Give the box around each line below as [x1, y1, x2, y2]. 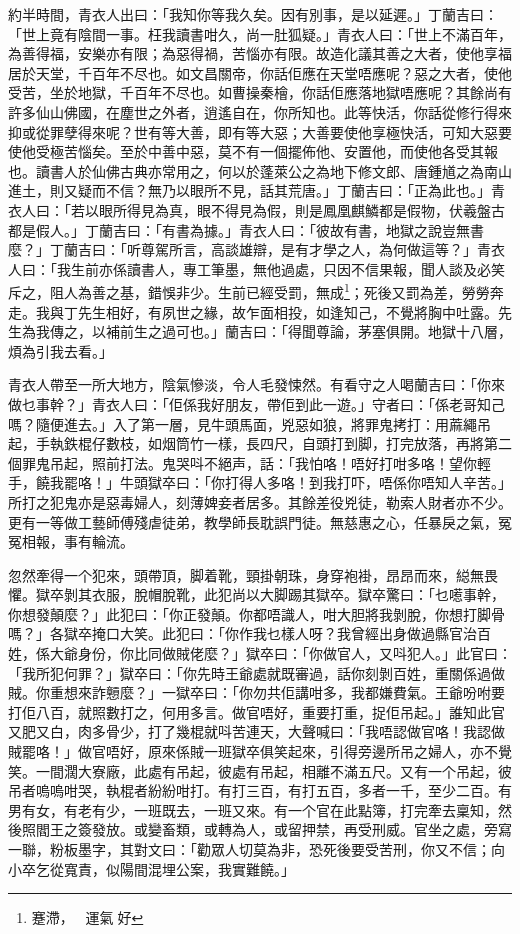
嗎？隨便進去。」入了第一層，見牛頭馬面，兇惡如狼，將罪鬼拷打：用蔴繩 [8, 413, 477, 434]
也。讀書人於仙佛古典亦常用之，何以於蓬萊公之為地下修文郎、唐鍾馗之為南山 [8, 160, 512, 181]
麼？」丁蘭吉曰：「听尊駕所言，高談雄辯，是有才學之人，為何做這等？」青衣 [8, 239, 505, 260]
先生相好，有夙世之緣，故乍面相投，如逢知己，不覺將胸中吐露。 [77, 301, 498, 322]
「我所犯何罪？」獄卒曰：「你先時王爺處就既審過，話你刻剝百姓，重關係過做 [8, 662, 505, 683]
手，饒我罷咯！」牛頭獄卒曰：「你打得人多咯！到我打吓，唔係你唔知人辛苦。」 [8, 472, 512, 493]
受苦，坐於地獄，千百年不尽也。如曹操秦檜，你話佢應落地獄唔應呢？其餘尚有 [8, 82, 512, 103]
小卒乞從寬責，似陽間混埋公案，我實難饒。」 [8, 858, 295, 879]
